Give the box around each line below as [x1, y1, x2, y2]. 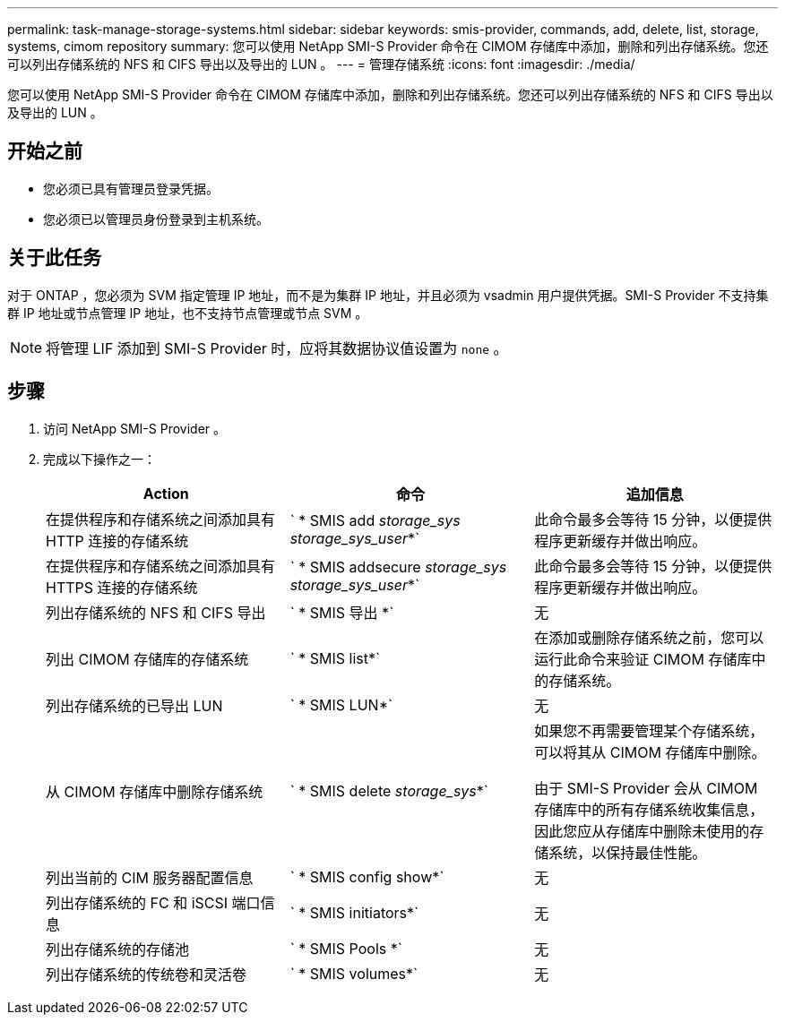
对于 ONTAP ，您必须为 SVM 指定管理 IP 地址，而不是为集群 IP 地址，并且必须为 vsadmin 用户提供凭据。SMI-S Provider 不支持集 [7, 287, 769, 303]
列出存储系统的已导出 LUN [46, 696, 223, 715]
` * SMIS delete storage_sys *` [289, 781, 488, 800]
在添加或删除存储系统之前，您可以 [534, 628, 764, 647]
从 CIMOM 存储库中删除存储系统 [46, 782, 263, 801]
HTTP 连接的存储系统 [46, 531, 189, 550]
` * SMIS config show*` [289, 867, 444, 886]
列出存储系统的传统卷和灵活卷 [46, 965, 247, 983]
